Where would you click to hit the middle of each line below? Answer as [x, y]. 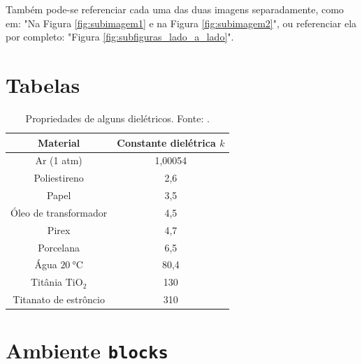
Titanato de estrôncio [59, 299]
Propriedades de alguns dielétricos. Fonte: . [117, 118]
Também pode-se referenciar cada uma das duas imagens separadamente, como [175, 9]
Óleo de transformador [59, 212]
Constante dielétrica [166, 142]
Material [59, 142]
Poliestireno [59, 178]
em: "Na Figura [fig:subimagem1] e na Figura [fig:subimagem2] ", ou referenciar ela [181, 23]
